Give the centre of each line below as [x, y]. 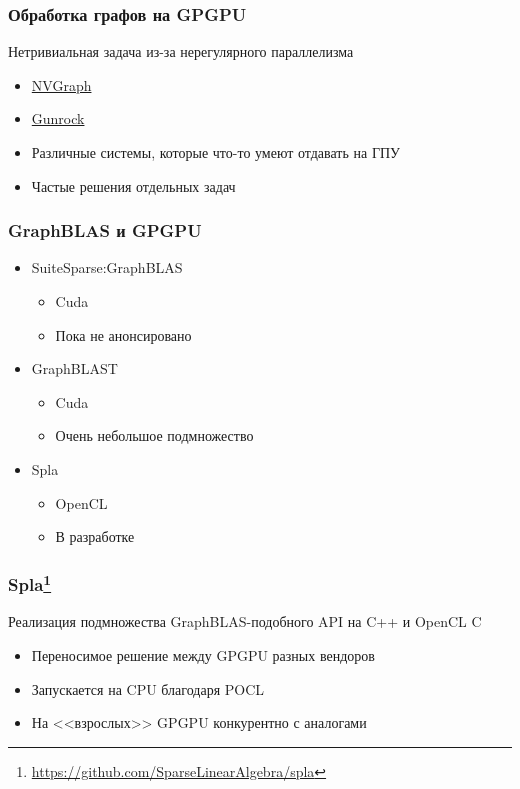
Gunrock [58, 118]
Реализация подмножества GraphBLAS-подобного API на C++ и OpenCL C [245, 621]
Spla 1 [30, 583]
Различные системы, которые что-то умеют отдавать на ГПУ [216, 152]
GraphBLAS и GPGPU [105, 230]
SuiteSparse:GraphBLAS [107, 267]
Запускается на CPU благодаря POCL [148, 688]
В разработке [95, 536]
